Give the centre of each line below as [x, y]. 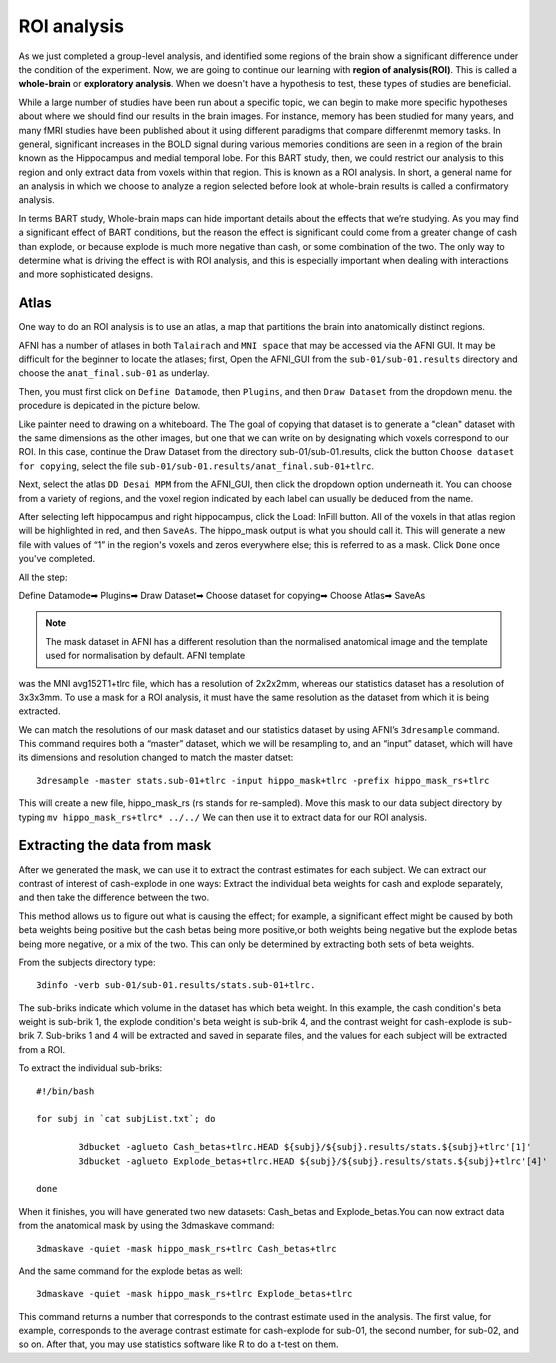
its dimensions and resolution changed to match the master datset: [156, 757]
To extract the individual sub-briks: [90, 1068]
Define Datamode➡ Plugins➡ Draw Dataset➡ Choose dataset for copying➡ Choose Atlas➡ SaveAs [222, 595]
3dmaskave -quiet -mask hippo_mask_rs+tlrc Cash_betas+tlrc [186, 1248]
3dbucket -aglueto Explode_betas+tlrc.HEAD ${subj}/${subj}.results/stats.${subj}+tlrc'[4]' [313, 1161]
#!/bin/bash [65, 1091]
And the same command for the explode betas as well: [131, 1271]
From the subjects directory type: [87, 962]
